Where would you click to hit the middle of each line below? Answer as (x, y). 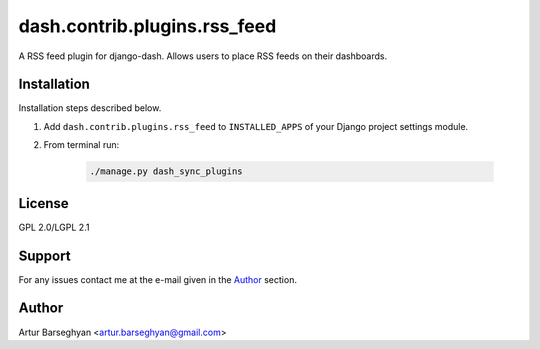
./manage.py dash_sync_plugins (166, 171)
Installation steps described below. (90, 108)
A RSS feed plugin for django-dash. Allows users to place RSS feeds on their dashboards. (203, 56)
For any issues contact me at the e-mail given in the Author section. (157, 279)
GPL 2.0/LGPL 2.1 (54, 227)
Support (44, 255)
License (43, 203)
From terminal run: (81, 145)
